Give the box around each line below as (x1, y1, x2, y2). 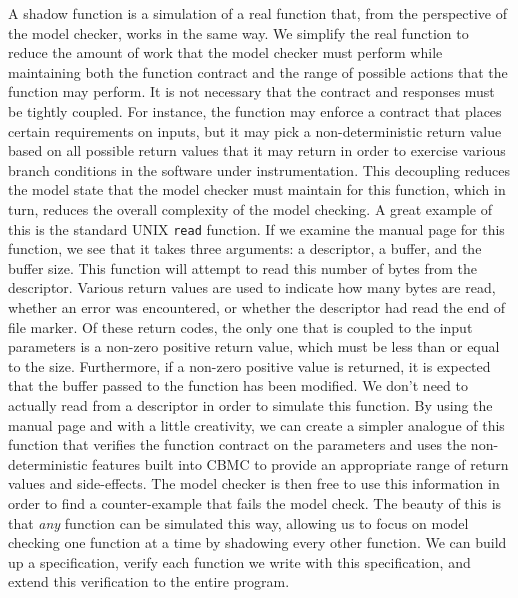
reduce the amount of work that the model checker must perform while (8, 42, 443, 63)
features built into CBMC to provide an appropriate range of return (92, 453, 509, 474)
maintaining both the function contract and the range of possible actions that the (8, 61, 508, 82)
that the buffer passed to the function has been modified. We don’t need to (8, 375, 468, 396)
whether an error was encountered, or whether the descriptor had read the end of (8, 296, 506, 317)
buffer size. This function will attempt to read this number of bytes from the (8, 257, 478, 278)
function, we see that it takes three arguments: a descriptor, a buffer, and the (8, 238, 482, 259)
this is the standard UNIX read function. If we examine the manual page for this (8, 218, 505, 239)
